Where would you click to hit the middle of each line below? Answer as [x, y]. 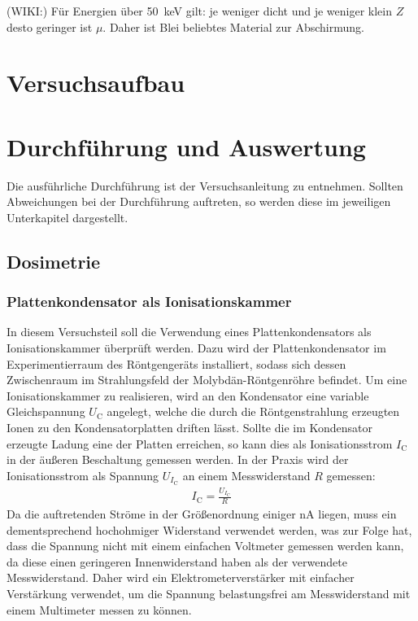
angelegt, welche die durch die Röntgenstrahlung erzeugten [253, 411]
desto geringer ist [50, 26]
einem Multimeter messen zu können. [99, 609]
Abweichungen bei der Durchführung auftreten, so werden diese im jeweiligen [199, 201]
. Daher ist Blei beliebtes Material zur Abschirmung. [233, 26]
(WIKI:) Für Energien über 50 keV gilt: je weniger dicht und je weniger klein [199, 11]
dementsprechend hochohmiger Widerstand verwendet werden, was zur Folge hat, [209, 529]
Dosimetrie [54, 261]
